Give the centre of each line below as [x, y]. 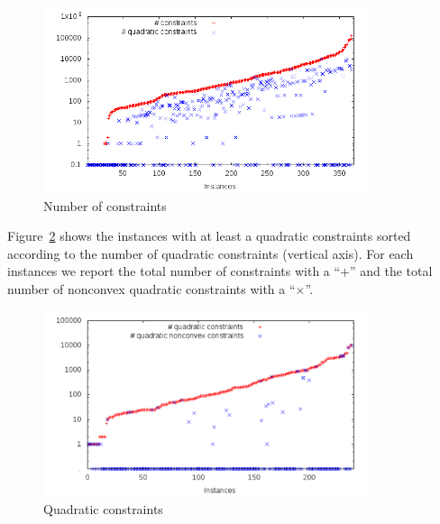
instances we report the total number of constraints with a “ [174, 271]
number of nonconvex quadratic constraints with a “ [151, 288]
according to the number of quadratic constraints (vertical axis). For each [211, 253]
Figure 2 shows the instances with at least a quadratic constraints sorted [209, 236]
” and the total [391, 271]
